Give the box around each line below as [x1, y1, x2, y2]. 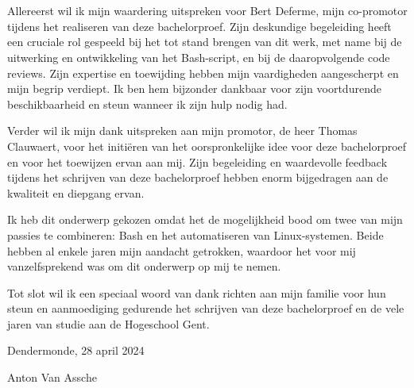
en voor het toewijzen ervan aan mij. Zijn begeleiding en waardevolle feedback [7, 153, 388, 170]
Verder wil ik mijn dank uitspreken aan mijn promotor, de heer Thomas [7, 122, 358, 139]
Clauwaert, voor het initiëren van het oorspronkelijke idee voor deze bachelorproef [7, 137, 407, 154]
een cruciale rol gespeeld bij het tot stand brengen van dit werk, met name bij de [7, 33, 402, 50]
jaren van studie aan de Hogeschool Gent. [7, 315, 210, 332]
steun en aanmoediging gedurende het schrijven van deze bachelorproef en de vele [7, 300, 404, 317]
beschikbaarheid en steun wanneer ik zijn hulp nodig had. [7, 95, 288, 112]
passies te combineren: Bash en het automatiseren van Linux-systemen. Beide [7, 226, 384, 243]
